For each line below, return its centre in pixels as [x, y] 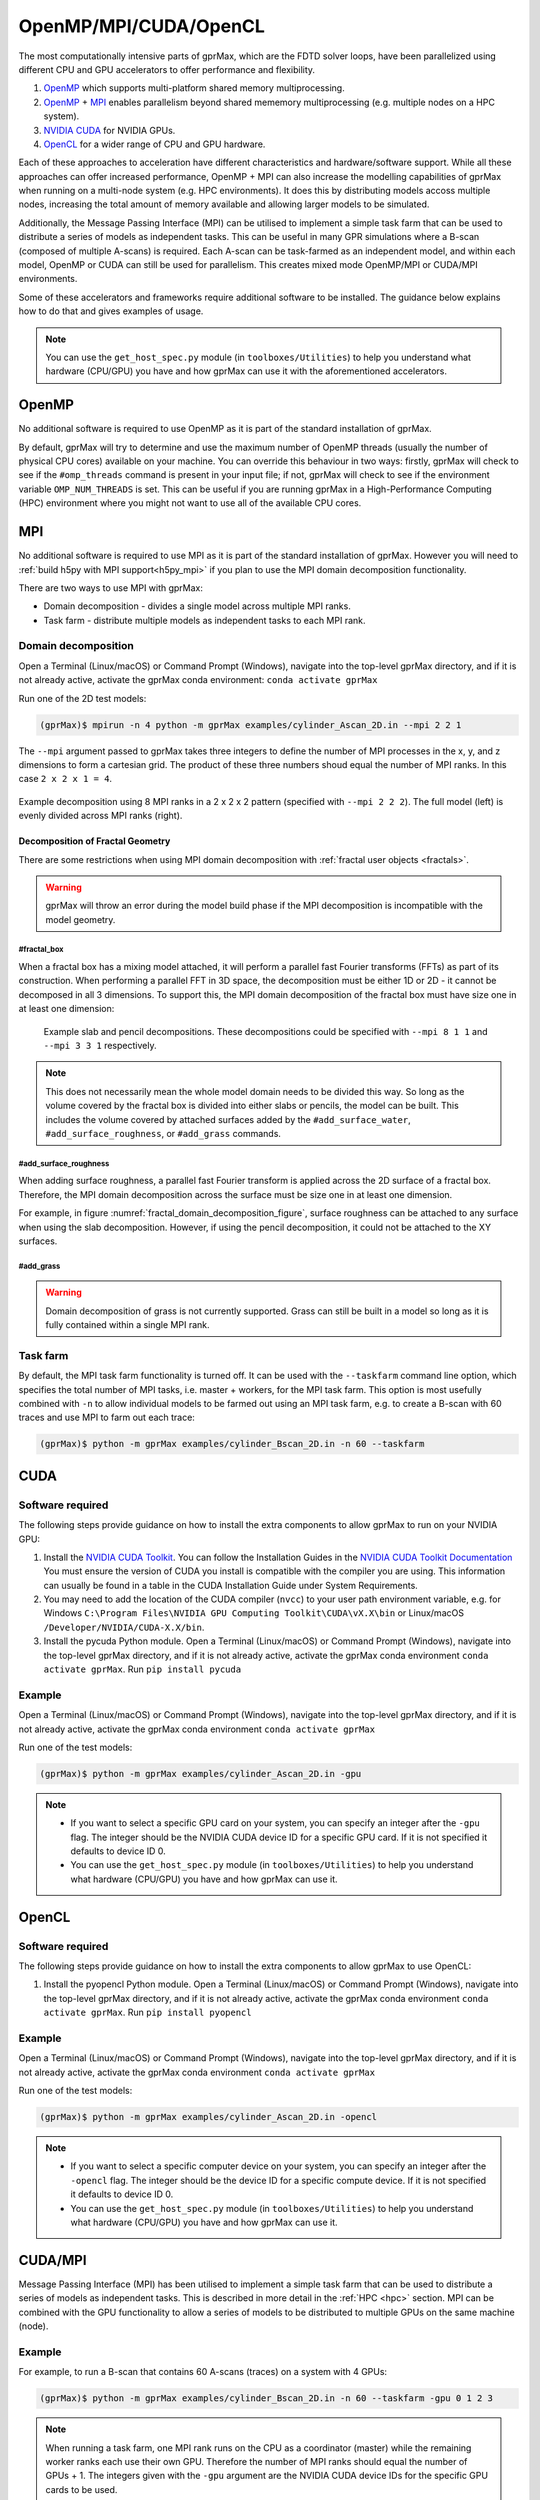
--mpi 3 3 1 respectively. [100, 1046]
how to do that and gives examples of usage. [111, 311]
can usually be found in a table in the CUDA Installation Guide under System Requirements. [231, 1585]
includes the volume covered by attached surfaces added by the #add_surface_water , [228, 1119]
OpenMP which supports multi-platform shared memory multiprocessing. [194, 88]
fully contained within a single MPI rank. [127, 1325]
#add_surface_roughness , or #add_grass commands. [163, 1133]
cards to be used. [81, 2489]
